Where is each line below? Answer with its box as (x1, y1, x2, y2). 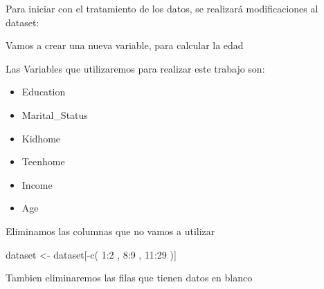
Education (21, 84, 66, 99)
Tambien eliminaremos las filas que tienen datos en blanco (6, 270, 253, 285)
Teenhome (21, 154, 65, 169)
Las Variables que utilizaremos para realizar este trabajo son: (6, 61, 265, 75)
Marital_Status (21, 107, 88, 122)
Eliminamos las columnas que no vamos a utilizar (6, 223, 215, 238)
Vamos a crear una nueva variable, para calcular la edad (6, 38, 244, 53)
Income (21, 177, 53, 192)
